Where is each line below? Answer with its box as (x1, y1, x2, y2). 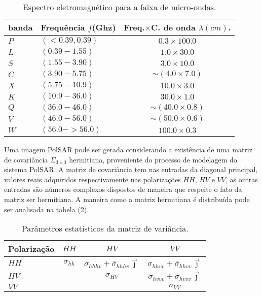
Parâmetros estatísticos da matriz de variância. (21, 222, 189, 235)
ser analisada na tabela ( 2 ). (4, 204, 89, 214)
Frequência (41, 21, 85, 33)
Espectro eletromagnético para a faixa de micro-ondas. (22, 1, 216, 13)
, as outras (225, 174, 258, 184)
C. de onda (151, 21, 196, 33)
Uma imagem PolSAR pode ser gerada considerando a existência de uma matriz (4, 144, 252, 154)
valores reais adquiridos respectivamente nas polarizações (4, 174, 181, 184)
